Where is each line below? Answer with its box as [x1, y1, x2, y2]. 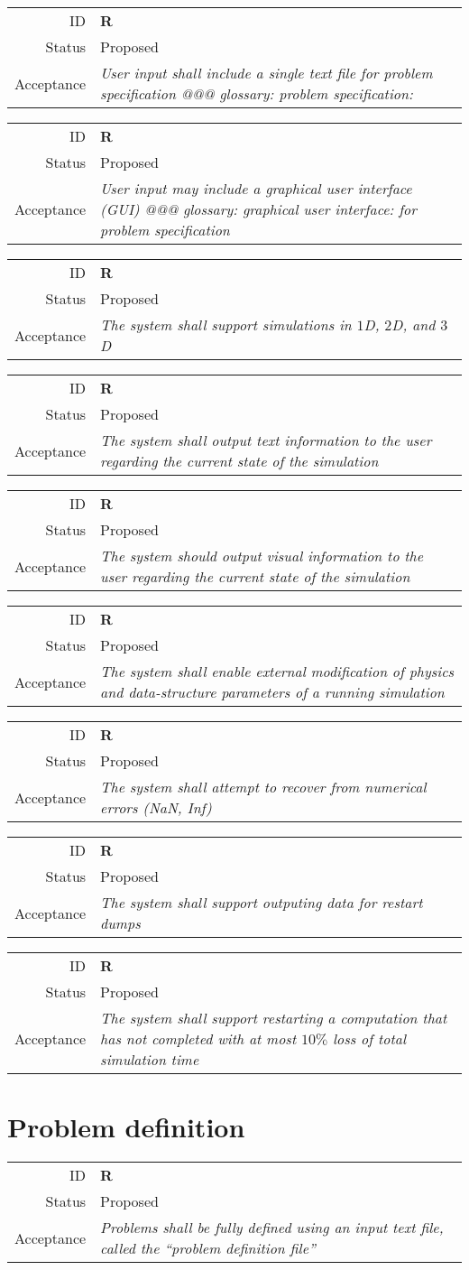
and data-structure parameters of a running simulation [100, 681, 445, 702]
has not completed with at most [100, 1028, 297, 1049]
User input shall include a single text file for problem [100, 62, 433, 83]
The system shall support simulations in [100, 314, 352, 335]
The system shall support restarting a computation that [100, 1007, 447, 1028]
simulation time [100, 1049, 199, 1070]
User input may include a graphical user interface [100, 178, 412, 199]
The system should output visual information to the [100, 545, 424, 566]
